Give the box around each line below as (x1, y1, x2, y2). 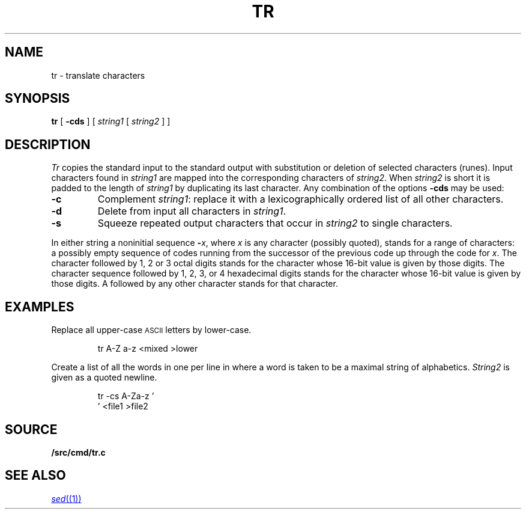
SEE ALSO (5, 468, 66, 483)
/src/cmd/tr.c (51, 447, 106, 457)
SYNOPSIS (5, 91, 70, 106)
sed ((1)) (51, 493, 82, 504)
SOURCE (5, 421, 58, 437)
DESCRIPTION (5, 136, 91, 152)
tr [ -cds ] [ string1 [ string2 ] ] (51, 116, 171, 127)
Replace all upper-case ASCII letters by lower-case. (51, 325, 252, 335)
